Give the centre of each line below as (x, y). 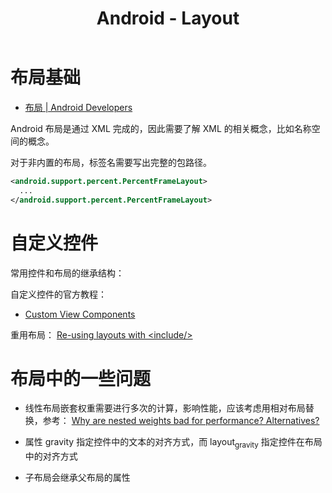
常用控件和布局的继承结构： (67, 273)
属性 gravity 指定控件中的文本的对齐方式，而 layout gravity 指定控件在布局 (173, 443)
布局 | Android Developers (78, 107)
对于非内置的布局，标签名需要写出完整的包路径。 (111, 162)
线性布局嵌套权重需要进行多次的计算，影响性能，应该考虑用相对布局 (165, 408)
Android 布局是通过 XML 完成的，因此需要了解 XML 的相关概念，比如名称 (161, 128)
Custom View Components (80, 314)
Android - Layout (168, 18)
